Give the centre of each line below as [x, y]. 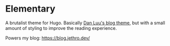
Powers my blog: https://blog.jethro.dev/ [48, 38]
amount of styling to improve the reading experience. [61, 28]
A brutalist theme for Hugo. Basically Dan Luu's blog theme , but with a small [85, 23]
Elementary [30, 9]
